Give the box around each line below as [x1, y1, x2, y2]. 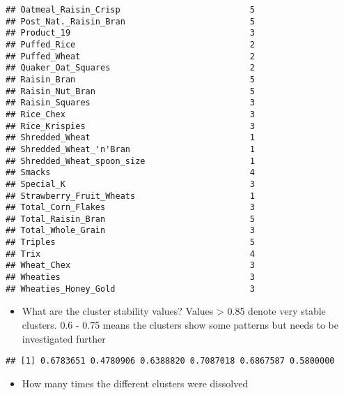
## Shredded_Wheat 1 [6, 133, 255, 143]
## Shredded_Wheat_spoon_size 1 [6, 156, 255, 166]
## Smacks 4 [6, 167, 255, 178]
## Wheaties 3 [6, 272, 255, 283]
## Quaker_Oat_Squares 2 [6, 63, 255, 73]
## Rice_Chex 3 [6, 109, 255, 119]
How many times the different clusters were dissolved [22, 375, 249, 390]
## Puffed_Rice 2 [6, 39, 255, 50]
